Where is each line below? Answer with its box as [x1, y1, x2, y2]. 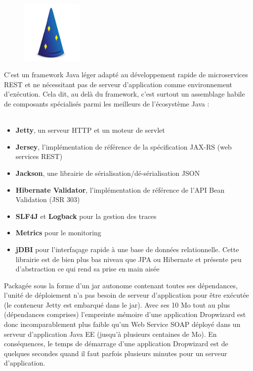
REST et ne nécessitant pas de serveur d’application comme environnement [4, 79, 232, 89]
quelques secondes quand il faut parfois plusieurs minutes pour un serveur [4, 348, 227, 358]
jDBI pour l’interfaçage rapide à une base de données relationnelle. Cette [15, 244, 239, 254]
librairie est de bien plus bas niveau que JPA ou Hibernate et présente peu [15, 254, 242, 264]
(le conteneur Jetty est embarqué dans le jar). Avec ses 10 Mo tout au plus [4, 299, 230, 310]
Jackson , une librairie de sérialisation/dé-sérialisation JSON [15, 167, 200, 178]
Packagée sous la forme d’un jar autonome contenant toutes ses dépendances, [4, 280, 238, 290]
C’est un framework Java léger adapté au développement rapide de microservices [4, 69, 248, 80]
